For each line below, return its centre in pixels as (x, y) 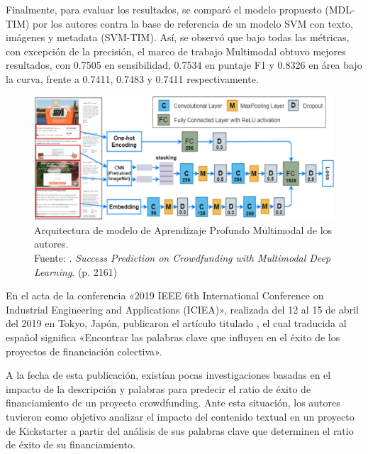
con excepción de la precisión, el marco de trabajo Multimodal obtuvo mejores (176, 51)
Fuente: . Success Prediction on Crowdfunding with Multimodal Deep (183, 258)
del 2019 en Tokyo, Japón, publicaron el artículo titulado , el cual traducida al (176, 323)
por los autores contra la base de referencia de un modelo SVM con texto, (193, 23)
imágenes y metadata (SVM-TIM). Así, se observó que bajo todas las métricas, (178, 37)
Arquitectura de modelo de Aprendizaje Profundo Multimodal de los (183, 229)
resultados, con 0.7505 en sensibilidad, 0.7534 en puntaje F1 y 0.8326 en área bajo (184, 65)
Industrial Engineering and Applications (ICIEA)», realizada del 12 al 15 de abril (182, 309)
